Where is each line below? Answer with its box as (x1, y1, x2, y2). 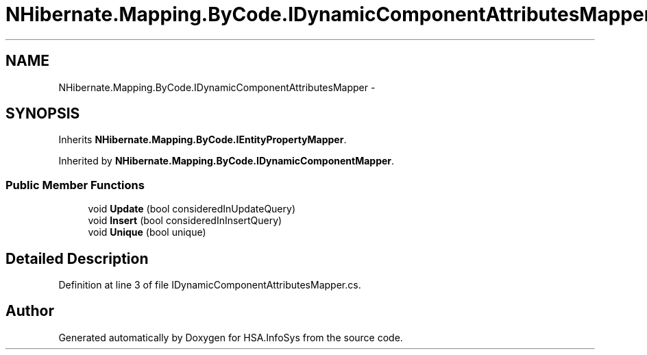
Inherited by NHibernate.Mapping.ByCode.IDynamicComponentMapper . (58, 155, 395, 167)
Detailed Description (5, 249, 149, 267)
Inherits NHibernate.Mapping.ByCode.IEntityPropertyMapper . (58, 134, 347, 146)
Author (5, 302, 54, 320)
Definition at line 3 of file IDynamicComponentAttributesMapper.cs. (58, 279, 361, 291)
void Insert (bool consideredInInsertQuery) (88, 215, 282, 227)
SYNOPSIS (5, 105, 80, 123)
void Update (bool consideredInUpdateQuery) (88, 203, 295, 215)
